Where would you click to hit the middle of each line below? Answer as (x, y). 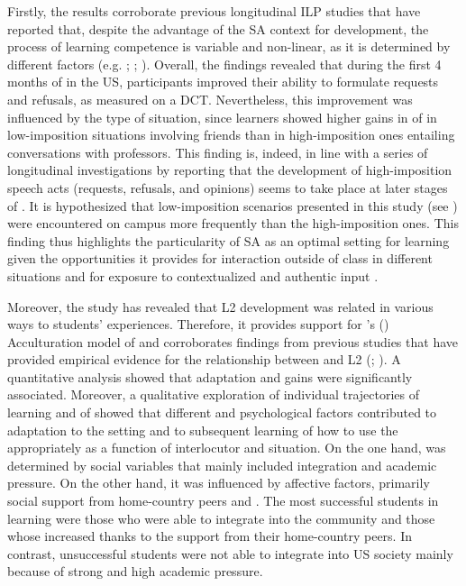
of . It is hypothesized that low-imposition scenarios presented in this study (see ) (233, 205)
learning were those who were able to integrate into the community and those (221, 518)
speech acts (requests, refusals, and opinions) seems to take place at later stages (228, 187)
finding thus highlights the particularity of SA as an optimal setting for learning (228, 240)
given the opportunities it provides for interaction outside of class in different (220, 258)
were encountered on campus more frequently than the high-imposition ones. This (233, 223)
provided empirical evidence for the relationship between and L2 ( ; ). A (204, 359)
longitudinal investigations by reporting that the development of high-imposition (230, 170)
